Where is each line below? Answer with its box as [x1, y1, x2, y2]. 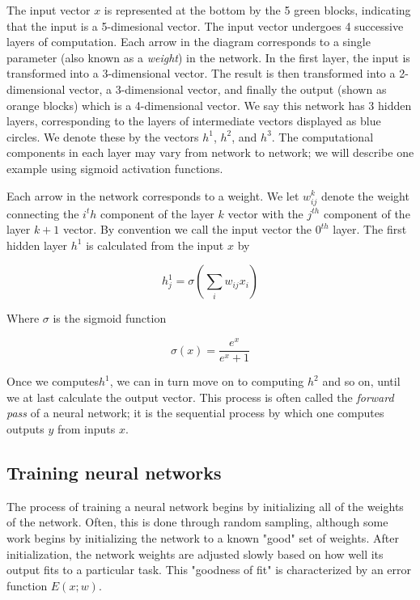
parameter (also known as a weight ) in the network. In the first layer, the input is [6, 49, 410, 65]
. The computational [271, 128, 374, 145]
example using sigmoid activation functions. [6, 159, 223, 176]
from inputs [57, 420, 116, 437]
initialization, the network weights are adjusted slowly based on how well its [6, 545, 384, 562]
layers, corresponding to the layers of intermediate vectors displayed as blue [6, 112, 381, 129]
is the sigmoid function [53, 310, 167, 327]
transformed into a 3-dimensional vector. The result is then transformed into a [6, 65, 396, 82]
